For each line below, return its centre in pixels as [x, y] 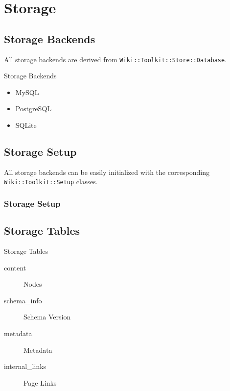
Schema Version [47, 317]
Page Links [40, 382]
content [15, 267]
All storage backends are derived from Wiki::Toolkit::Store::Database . [115, 59]
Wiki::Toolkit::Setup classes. [51, 182]
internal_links [25, 366]
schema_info [23, 300]
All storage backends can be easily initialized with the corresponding [107, 172]
